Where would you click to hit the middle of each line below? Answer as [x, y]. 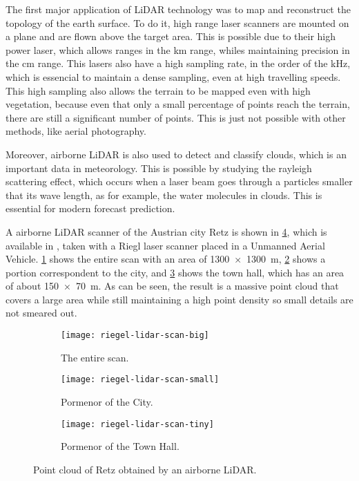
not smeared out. [41, 313]
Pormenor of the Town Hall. [120, 446]
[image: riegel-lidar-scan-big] [135, 336]
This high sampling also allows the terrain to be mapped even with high [158, 90]
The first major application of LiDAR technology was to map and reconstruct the [178, 9]
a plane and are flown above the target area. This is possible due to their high [171, 36]
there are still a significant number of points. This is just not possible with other [176, 117]
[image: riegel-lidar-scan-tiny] [137, 424]
